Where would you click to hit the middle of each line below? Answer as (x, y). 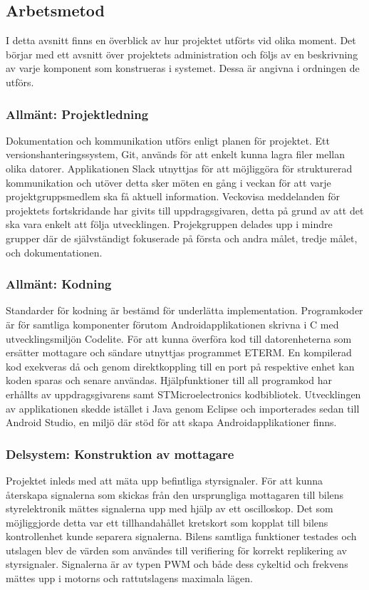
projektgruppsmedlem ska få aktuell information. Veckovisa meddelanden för (173, 196)
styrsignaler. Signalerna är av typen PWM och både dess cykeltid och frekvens (177, 564)
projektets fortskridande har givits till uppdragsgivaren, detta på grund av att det (185, 210)
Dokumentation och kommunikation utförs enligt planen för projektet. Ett (168, 140)
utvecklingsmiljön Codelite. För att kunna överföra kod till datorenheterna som (179, 338)
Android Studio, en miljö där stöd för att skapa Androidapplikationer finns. (171, 422)
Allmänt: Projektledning (77, 114)
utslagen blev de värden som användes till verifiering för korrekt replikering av (176, 550)
